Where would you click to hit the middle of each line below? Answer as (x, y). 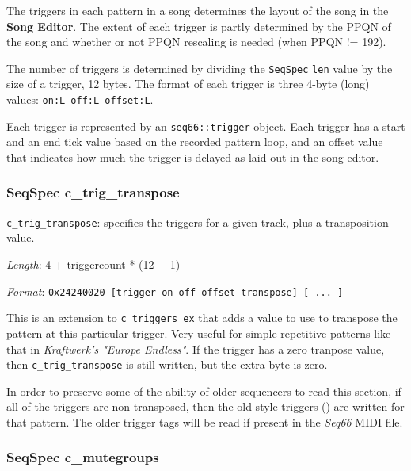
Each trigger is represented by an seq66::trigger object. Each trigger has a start (206, 126)
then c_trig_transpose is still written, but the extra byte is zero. (167, 364)
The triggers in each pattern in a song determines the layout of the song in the (198, 10)
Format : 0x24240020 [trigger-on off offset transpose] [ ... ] (175, 291)
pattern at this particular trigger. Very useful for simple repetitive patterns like (199, 333)
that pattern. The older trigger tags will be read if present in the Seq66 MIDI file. (205, 421)
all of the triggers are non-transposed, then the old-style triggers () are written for (205, 406)
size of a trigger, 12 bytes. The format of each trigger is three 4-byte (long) (188, 84)
